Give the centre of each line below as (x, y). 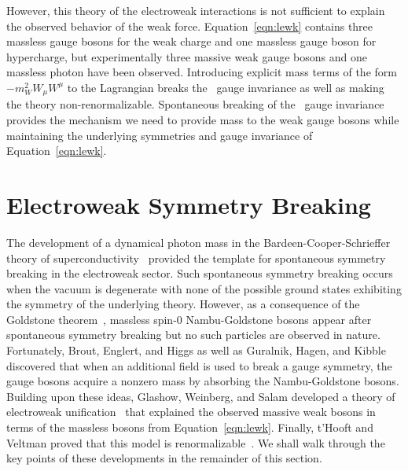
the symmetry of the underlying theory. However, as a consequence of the (183, 304)
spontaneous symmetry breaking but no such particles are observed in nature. (193, 335)
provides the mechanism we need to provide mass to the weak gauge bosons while (203, 120)
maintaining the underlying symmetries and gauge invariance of (160, 135)
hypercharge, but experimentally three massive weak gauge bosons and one (187, 56)
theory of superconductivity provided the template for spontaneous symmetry (196, 258)
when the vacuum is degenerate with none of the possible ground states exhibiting (204, 288)
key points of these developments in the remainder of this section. (164, 458)
